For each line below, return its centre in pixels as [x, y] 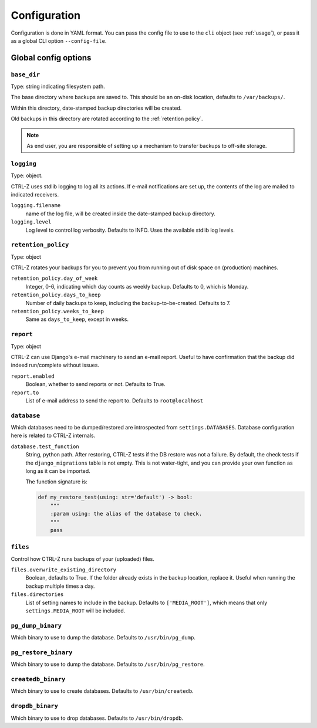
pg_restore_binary [42, 652]
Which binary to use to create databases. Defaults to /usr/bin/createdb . [102, 691]
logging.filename [36, 206]
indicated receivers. [35, 194]
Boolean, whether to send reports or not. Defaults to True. [95, 384]
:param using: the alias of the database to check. [126, 514]
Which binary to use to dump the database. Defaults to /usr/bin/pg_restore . [108, 664]
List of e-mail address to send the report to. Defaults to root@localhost [114, 400]
